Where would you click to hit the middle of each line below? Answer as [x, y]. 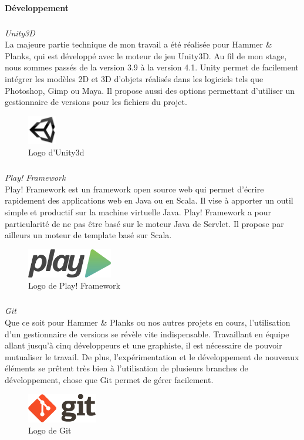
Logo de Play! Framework [74, 285]
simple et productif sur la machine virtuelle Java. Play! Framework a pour [138, 212]
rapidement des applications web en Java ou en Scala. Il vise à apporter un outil [149, 200]
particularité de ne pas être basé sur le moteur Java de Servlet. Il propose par [144, 223]
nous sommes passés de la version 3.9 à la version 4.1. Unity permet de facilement [152, 67]
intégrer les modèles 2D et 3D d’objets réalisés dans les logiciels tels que [134, 78]
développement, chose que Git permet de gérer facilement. [109, 379]
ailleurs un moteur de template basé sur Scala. [88, 235]
